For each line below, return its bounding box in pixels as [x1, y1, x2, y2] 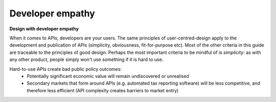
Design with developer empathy [9, 26, 79, 32]
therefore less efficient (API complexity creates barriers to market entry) [27, 87, 179, 93]
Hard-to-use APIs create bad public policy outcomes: [9, 66, 122, 72]
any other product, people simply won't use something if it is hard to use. [9, 56, 164, 63]
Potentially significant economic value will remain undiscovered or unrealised [27, 73, 189, 79]
